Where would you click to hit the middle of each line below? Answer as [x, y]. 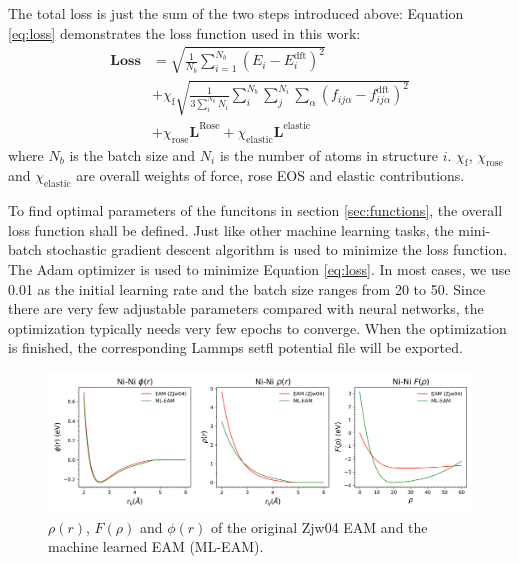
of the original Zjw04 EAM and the [319, 526]
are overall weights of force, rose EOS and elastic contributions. [270, 175]
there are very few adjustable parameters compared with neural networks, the [246, 308]
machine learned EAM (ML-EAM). [156, 546]
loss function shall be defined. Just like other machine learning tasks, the [231, 229]
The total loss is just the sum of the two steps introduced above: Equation [236, 13]
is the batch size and [132, 154]
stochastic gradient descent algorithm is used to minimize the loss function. [277, 249]
